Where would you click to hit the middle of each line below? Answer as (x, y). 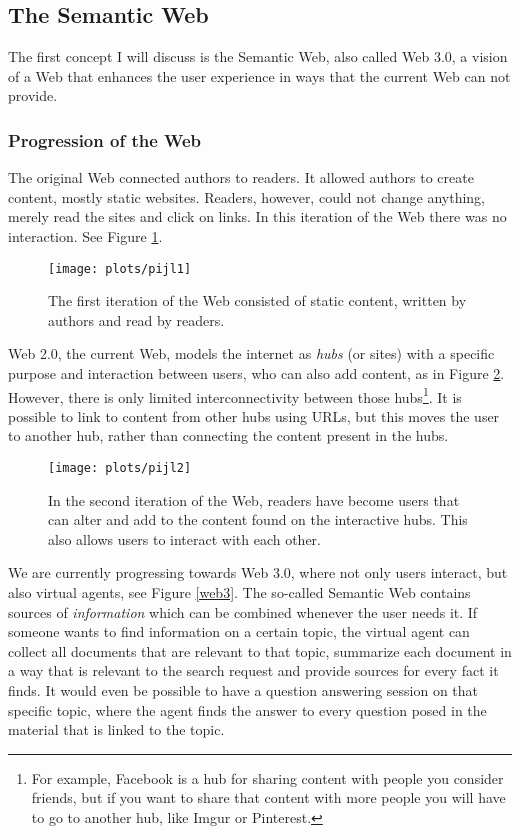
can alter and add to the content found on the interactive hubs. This (258, 519)
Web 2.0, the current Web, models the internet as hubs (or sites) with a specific (251, 353)
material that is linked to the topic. (116, 729)
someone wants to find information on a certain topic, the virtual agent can (239, 631)
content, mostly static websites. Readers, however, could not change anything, (247, 196)
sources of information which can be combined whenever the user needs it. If (243, 611)
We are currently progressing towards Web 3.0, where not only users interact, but (258, 572)
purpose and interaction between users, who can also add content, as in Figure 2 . (256, 373)
